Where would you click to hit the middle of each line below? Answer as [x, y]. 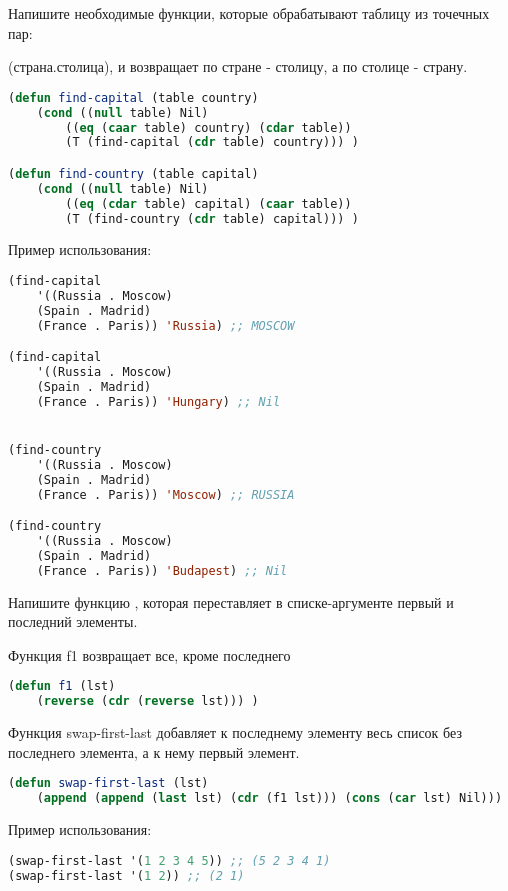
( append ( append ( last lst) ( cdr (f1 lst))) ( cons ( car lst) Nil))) [269, 798]
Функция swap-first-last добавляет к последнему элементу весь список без [235, 732]
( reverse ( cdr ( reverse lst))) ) [147, 701]
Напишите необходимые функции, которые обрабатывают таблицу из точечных [249, 13]
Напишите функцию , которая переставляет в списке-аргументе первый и [231, 601]
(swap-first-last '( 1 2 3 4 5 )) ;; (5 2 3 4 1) [169, 860]
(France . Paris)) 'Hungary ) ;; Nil [158, 401]
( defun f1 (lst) [62, 686]
